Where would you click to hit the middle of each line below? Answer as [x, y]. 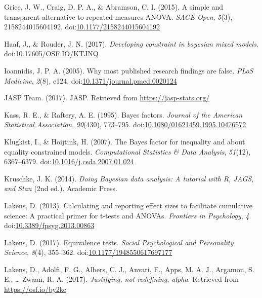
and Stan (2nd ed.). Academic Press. [61, 188]
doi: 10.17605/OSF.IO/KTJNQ [51, 53]
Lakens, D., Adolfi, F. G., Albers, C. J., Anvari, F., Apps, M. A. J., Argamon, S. [129, 269]
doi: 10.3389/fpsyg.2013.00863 [49, 225]
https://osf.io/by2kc [35, 289]
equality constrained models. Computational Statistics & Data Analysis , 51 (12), [127, 151]
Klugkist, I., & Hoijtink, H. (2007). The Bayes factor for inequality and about [125, 141]
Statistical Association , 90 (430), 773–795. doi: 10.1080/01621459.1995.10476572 [125, 124]
